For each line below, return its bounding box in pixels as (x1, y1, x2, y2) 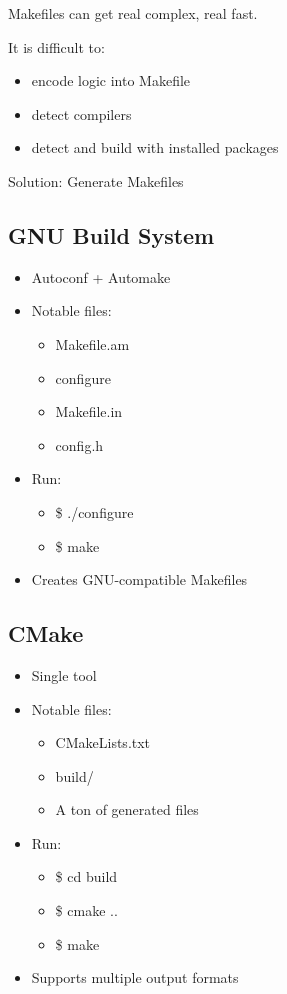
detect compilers (31, 103, 132, 124)
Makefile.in (55, 401, 123, 422)
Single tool (31, 664, 97, 685)
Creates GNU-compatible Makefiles (31, 569, 248, 590)
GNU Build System (8, 219, 215, 250)
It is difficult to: (8, 36, 105, 57)
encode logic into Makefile (31, 70, 191, 91)
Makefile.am (55, 333, 130, 354)
